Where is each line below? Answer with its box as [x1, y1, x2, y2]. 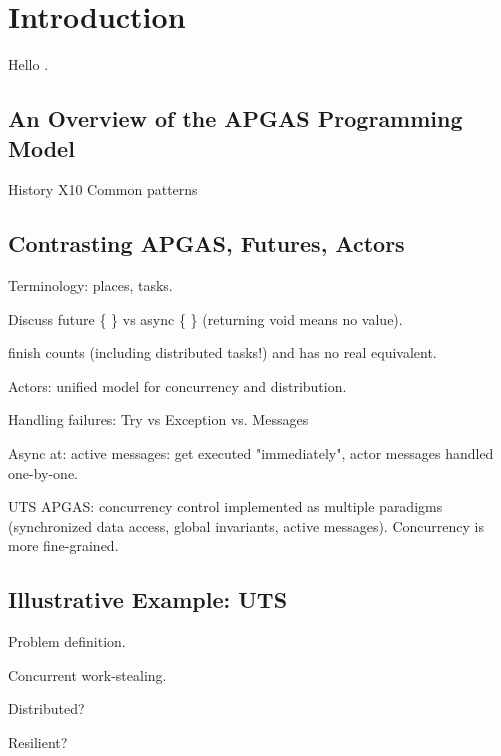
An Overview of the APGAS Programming [8, 103, 463, 134]
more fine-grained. [8, 535, 119, 556]
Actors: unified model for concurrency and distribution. [8, 375, 347, 396]
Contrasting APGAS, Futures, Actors [8, 228, 405, 259]
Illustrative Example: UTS [8, 584, 288, 615]
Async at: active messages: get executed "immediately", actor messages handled [8, 443, 494, 464]
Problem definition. [8, 631, 126, 652]
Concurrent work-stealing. [8, 664, 167, 685]
